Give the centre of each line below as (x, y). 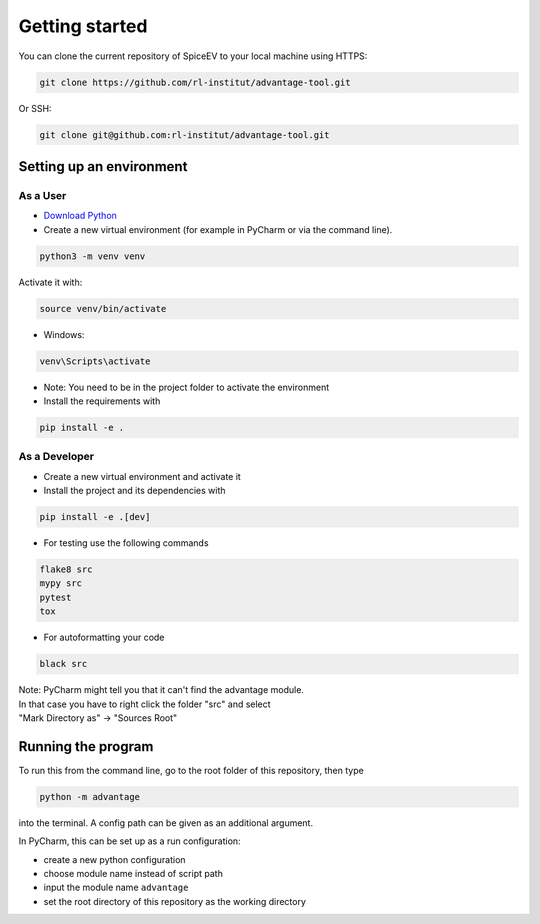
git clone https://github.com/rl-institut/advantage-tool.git (195, 82)
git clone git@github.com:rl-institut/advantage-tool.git (184, 134)
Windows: (64, 334)
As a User (42, 195)
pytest (55, 597)
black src (63, 664)
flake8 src (66, 569)
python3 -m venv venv (92, 256)
